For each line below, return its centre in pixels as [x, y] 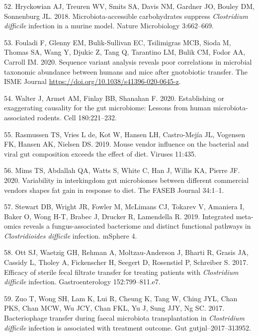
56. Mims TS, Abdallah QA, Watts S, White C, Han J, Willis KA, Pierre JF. [122, 170]
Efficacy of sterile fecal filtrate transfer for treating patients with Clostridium [121, 272]
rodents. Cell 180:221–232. [77, 117]
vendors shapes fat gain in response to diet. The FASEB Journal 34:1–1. [114, 190]
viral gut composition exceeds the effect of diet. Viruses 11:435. [100, 153]
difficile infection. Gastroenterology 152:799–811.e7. [82, 282]
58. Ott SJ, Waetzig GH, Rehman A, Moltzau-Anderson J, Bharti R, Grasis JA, [126, 252]
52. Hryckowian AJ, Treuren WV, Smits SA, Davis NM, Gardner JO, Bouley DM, [129, 6]
